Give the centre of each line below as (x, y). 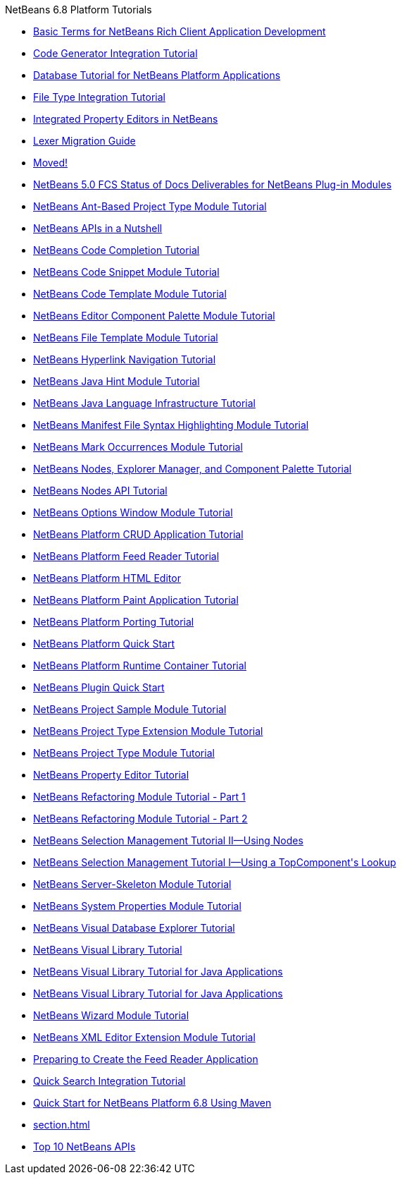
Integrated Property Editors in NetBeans (126, 119)
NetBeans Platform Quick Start (104, 644)
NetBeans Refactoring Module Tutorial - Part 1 (139, 797)
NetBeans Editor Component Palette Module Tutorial (154, 316)
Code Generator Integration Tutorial (115, 53)
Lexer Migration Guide (84, 141)
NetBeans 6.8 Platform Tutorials (78, 10)
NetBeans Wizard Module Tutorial (111, 1015)
